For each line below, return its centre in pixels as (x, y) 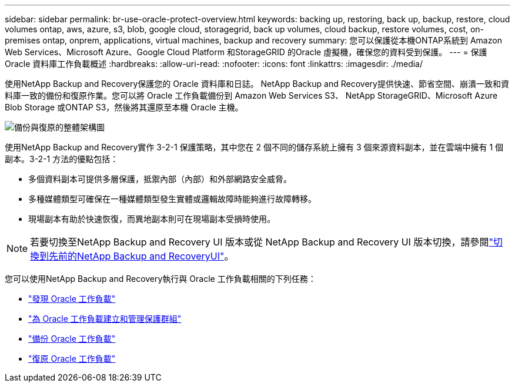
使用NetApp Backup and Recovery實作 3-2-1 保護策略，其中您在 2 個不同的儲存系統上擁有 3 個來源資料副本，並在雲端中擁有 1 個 (254, 147)
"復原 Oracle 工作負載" (72, 359)
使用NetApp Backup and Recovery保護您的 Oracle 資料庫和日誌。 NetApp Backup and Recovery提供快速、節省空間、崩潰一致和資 (257, 84)
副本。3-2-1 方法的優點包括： (62, 159)
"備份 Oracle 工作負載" (72, 339)
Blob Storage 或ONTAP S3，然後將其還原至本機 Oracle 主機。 (124, 107)
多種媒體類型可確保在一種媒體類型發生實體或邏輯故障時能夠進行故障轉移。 (172, 199)
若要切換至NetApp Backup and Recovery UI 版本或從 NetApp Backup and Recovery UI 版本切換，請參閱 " (262, 242)
